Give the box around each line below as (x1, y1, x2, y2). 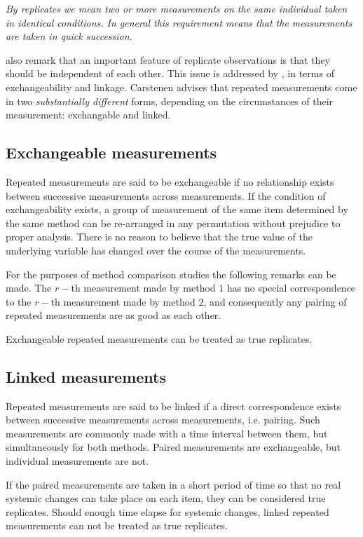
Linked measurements (6, 365, 167, 387)
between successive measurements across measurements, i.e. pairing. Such (6, 412, 320, 427)
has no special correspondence (226, 280, 356, 295)
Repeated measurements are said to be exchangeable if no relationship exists (6, 174, 334, 189)
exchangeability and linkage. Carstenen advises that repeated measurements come (6, 79, 357, 94)
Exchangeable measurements (6, 142, 217, 163)
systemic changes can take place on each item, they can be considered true (6, 491, 326, 505)
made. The (6, 280, 52, 295)
